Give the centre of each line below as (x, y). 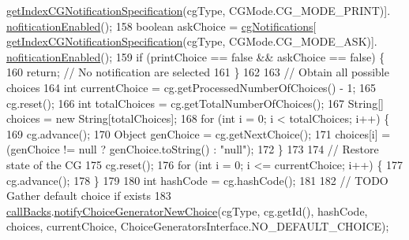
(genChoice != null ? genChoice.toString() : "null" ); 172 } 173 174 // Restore (193, 149)
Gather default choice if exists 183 (89, 196)
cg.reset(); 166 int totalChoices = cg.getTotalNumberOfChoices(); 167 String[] (195, 103)
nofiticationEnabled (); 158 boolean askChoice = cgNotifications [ (161, 26)
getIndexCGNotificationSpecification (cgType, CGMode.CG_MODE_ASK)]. (192, 41)
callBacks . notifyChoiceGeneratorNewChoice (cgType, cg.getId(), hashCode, (187, 210)
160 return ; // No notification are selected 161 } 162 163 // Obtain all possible (198, 72)
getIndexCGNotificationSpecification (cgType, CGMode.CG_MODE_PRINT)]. (199, 10)
